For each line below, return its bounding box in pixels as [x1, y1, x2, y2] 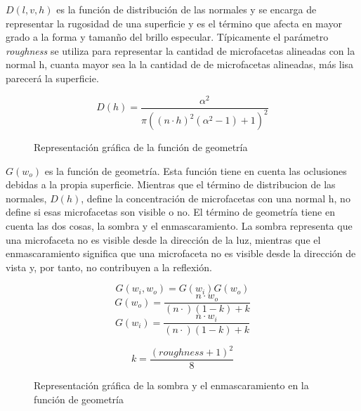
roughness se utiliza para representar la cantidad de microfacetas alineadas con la [6, 43, 355, 58]
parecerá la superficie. [6, 70, 99, 85]
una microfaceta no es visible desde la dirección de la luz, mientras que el [6, 232, 321, 247]
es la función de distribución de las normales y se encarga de [56, 2, 317, 16]
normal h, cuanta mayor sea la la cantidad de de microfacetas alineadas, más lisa [6, 57, 354, 72]
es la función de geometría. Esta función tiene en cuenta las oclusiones [44, 163, 347, 178]
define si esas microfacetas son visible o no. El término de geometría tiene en [6, 204, 335, 219]
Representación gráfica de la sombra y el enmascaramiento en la [34, 378, 309, 393]
